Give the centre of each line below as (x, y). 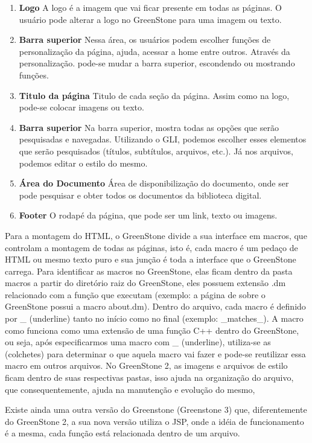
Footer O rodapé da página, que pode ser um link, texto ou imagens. (148, 215)
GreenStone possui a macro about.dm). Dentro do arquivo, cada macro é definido (155, 306)
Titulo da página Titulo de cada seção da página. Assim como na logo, (154, 95)
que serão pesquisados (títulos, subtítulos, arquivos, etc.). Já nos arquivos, (156, 151)
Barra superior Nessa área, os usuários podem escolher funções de (145, 40)
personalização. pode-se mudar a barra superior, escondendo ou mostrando (157, 63)
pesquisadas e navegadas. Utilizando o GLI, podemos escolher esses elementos (163, 139)
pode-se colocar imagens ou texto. (81, 107)
